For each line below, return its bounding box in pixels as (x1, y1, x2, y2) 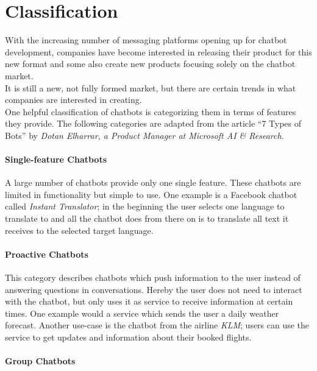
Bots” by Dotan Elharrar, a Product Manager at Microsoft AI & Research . (5, 129, 284, 141)
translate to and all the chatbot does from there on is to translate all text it (5, 212, 289, 225)
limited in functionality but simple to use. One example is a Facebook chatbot (5, 188, 297, 200)
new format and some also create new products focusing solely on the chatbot (5, 57, 296, 70)
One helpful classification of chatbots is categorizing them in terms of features (5, 105, 296, 118)
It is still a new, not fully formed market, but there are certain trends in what (5, 81, 296, 94)
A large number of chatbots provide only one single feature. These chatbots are (5, 176, 301, 189)
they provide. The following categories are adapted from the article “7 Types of (5, 117, 302, 130)
